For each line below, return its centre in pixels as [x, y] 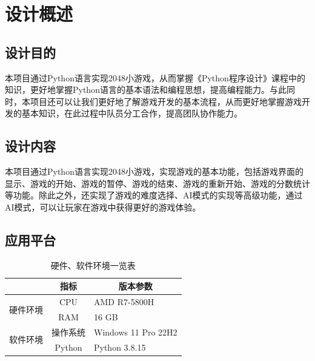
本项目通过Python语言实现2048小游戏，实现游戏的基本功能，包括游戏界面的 [154, 171]
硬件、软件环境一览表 [93, 265]
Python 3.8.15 [120, 347]
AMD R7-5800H [124, 302]
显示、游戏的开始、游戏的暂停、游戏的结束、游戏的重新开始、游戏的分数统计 [157, 183]
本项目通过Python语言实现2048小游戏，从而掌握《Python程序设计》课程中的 [155, 77]
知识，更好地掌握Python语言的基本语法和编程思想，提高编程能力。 [137, 89]
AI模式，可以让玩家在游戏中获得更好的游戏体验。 [103, 207]
